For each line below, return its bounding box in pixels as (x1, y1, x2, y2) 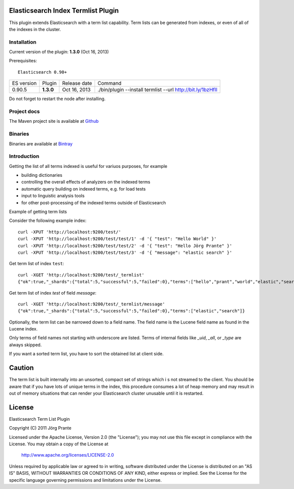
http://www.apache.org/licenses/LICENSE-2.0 (21, 452, 114, 458)
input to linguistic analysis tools (21, 193, 85, 199)
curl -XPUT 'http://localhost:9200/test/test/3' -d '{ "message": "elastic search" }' (18, 249, 232, 255)
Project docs (9, 108, 40, 115)
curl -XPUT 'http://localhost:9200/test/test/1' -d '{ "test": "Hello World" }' (18, 236, 217, 242)
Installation (9, 38, 37, 45)
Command (97, 80, 122, 87)
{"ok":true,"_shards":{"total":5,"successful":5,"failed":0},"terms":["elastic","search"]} (18, 308, 245, 314)
